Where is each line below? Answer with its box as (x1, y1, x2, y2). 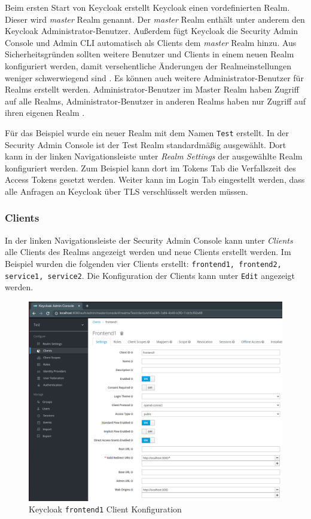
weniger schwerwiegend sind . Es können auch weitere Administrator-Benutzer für (5, 71, 304, 84)
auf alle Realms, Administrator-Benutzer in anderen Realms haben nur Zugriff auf (5, 94, 306, 107)
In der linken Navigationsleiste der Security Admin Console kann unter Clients (5, 234, 293, 246)
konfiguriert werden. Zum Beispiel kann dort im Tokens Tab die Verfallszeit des (5, 161, 296, 174)
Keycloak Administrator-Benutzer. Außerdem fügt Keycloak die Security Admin (5, 24, 298, 37)
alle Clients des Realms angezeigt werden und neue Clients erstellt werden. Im (5, 245, 291, 258)
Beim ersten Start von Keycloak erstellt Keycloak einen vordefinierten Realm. (5, 1, 290, 13)
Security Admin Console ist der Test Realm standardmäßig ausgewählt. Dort (5, 138, 286, 151)
